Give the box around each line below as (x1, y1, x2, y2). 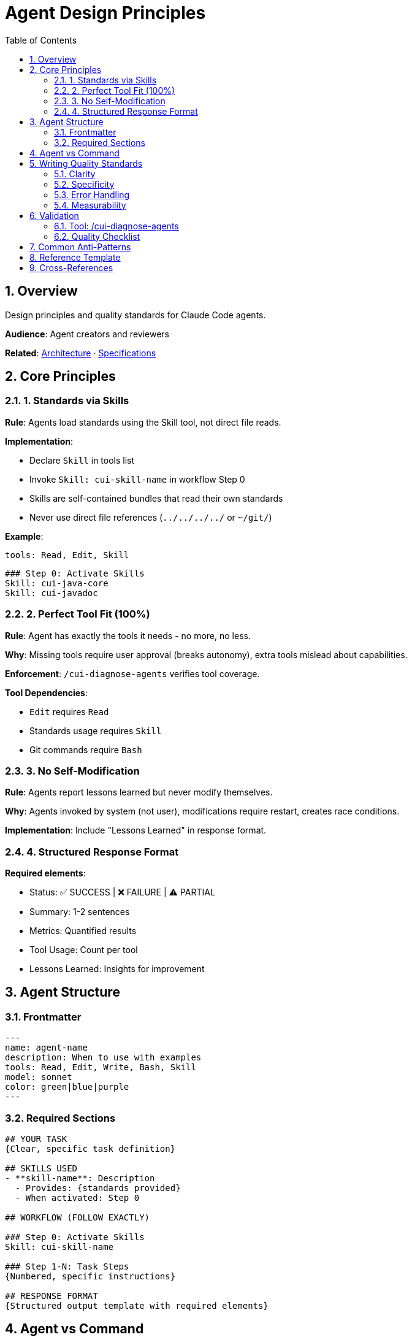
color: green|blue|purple (5, 1082, 129, 1092)
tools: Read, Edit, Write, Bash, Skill (5, 1062, 196, 1073)
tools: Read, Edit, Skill (5, 550, 129, 560)
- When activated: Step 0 (15, 1193, 140, 1203)
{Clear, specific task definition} (5, 1144, 176, 1154)
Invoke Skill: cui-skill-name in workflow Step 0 (29, 473, 245, 485)
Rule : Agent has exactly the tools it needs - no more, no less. (5, 630, 251, 641)
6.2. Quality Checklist (54, 231, 140, 242)
